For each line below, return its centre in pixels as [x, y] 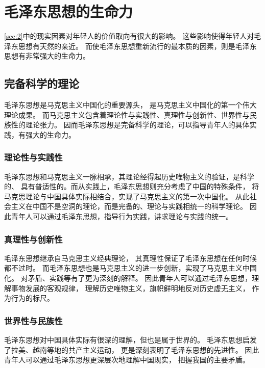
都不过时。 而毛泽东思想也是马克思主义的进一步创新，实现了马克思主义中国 [130, 268]
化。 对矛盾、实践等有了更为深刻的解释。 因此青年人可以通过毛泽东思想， [128, 278]
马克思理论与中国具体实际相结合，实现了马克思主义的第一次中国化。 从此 [127, 196]
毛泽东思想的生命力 [69, 11]
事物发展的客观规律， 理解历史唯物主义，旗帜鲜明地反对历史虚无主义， [130, 288]
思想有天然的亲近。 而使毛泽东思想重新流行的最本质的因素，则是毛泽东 [137, 46]
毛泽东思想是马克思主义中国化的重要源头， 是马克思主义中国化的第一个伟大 [130, 105]
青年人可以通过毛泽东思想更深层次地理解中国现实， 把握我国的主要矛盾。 [127, 360]
